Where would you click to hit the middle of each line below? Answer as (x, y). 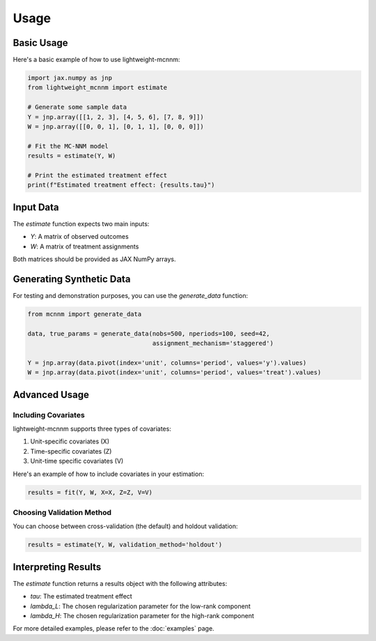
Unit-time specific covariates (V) (77, 461)
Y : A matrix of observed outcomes (79, 237)
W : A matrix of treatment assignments (85, 246)
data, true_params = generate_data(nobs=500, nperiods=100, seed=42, (149, 333)
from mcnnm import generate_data (85, 314)
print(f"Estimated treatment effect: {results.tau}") (121, 185)
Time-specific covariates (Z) (71, 451)
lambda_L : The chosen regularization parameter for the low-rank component (140, 606)
